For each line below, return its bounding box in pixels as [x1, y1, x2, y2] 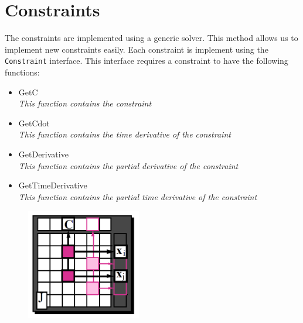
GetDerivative [18, 147, 69, 160]
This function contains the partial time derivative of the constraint [18, 190, 257, 202]
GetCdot [18, 116, 50, 129]
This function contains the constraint [18, 97, 152, 109]
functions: [5, 66, 40, 78]
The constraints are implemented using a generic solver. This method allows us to [5, 32, 298, 44]
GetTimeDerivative [18, 179, 87, 191]
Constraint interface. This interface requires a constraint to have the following [5, 54, 288, 67]
